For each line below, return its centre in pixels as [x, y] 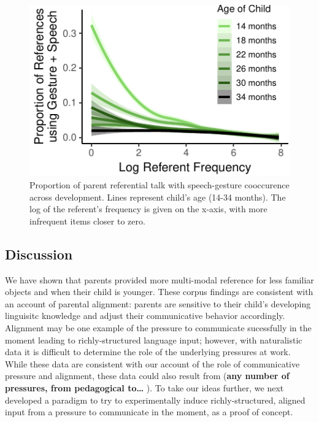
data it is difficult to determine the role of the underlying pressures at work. [148, 352]
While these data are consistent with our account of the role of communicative [152, 363]
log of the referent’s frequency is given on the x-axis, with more [148, 209]
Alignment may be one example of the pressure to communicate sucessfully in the [158, 328]
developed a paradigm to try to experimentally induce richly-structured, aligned [155, 400]
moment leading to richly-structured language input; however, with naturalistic [154, 340]
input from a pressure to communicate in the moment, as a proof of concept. [149, 412]
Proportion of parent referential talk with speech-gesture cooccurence [159, 185]
